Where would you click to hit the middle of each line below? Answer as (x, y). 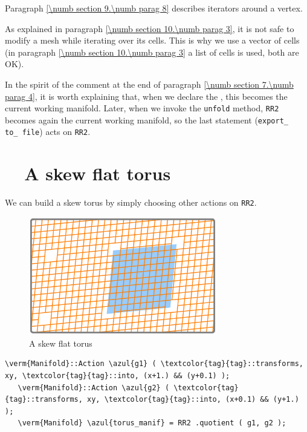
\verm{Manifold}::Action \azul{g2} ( (94, 388)
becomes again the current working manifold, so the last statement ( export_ (147, 119)
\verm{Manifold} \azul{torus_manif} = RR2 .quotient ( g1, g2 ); (152, 423)
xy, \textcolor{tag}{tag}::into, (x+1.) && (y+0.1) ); (118, 375)
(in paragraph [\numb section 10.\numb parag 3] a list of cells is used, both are (152, 52)
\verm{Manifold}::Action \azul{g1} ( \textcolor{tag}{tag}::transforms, (154, 364)
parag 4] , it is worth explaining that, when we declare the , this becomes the (146, 96)
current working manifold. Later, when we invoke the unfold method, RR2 (142, 108)
